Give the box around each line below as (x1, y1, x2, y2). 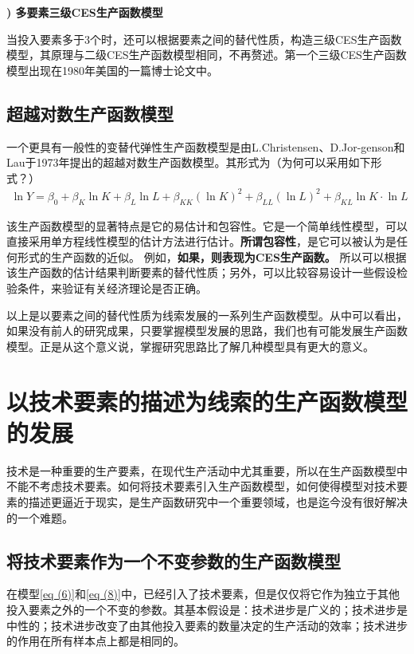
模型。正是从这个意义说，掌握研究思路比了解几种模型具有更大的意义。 (6, 337, 374, 354)
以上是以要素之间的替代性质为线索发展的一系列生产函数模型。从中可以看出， (6, 306, 408, 323)
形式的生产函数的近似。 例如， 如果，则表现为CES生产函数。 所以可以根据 (17, 248, 407, 265)
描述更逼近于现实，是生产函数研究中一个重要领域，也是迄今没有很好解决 (28, 493, 408, 510)
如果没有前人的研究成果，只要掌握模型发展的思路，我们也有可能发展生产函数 (6, 322, 408, 339)
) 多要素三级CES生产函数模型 (6, 4, 163, 20)
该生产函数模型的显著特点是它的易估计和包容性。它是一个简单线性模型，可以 (6, 217, 408, 234)
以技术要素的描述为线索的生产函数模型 (6, 384, 408, 417)
